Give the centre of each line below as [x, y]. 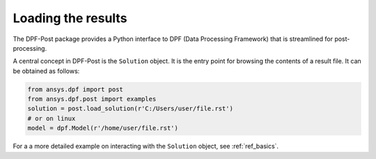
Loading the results [70, 18]
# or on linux [52, 118]
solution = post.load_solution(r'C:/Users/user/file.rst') [130, 109]
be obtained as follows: [46, 71]
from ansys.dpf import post [75, 89]
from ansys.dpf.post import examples [92, 99]
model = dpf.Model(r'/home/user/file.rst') [103, 128]
